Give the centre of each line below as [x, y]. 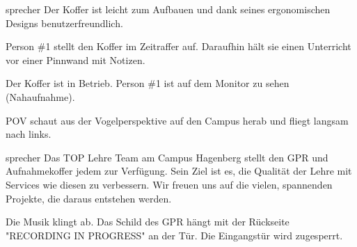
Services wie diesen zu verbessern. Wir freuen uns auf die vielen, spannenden [169, 184]
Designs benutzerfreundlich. [64, 23]
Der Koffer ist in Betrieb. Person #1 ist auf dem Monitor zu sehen [148, 83]
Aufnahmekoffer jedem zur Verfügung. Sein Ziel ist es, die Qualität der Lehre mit [179, 171]
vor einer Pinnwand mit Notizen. [76, 59]
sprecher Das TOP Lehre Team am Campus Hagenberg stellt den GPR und [167, 157]
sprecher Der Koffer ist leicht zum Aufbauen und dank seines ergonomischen [168, 9]
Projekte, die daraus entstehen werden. [89, 198]
